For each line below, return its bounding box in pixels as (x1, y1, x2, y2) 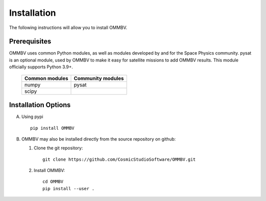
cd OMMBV (42, 179, 64, 184)
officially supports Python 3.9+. (9, 64, 73, 70)
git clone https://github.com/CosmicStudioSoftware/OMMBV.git (42, 156, 196, 162)
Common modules (24, 75, 68, 82)
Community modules (73, 75, 124, 82)
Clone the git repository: (33, 145, 83, 151)
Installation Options (9, 101, 71, 109)
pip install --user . (42, 186, 95, 191)
